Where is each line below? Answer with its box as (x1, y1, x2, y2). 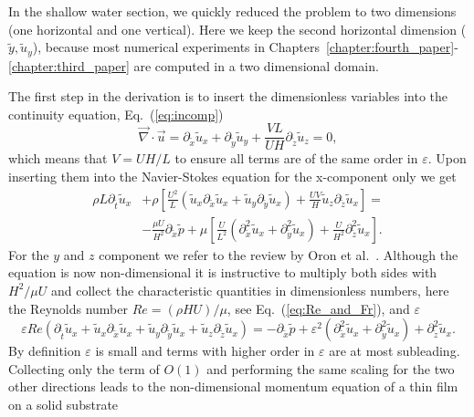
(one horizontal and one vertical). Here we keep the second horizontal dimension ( (8, 19, 467, 38)
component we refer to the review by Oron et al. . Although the (99, 245, 458, 264)
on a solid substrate (8, 394, 119, 413)
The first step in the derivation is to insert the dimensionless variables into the (8, 87, 448, 106)
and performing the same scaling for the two (206, 359, 455, 378)
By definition (8, 341, 81, 360)
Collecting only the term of (8, 359, 160, 378)
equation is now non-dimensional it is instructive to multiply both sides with (8, 263, 437, 282)
